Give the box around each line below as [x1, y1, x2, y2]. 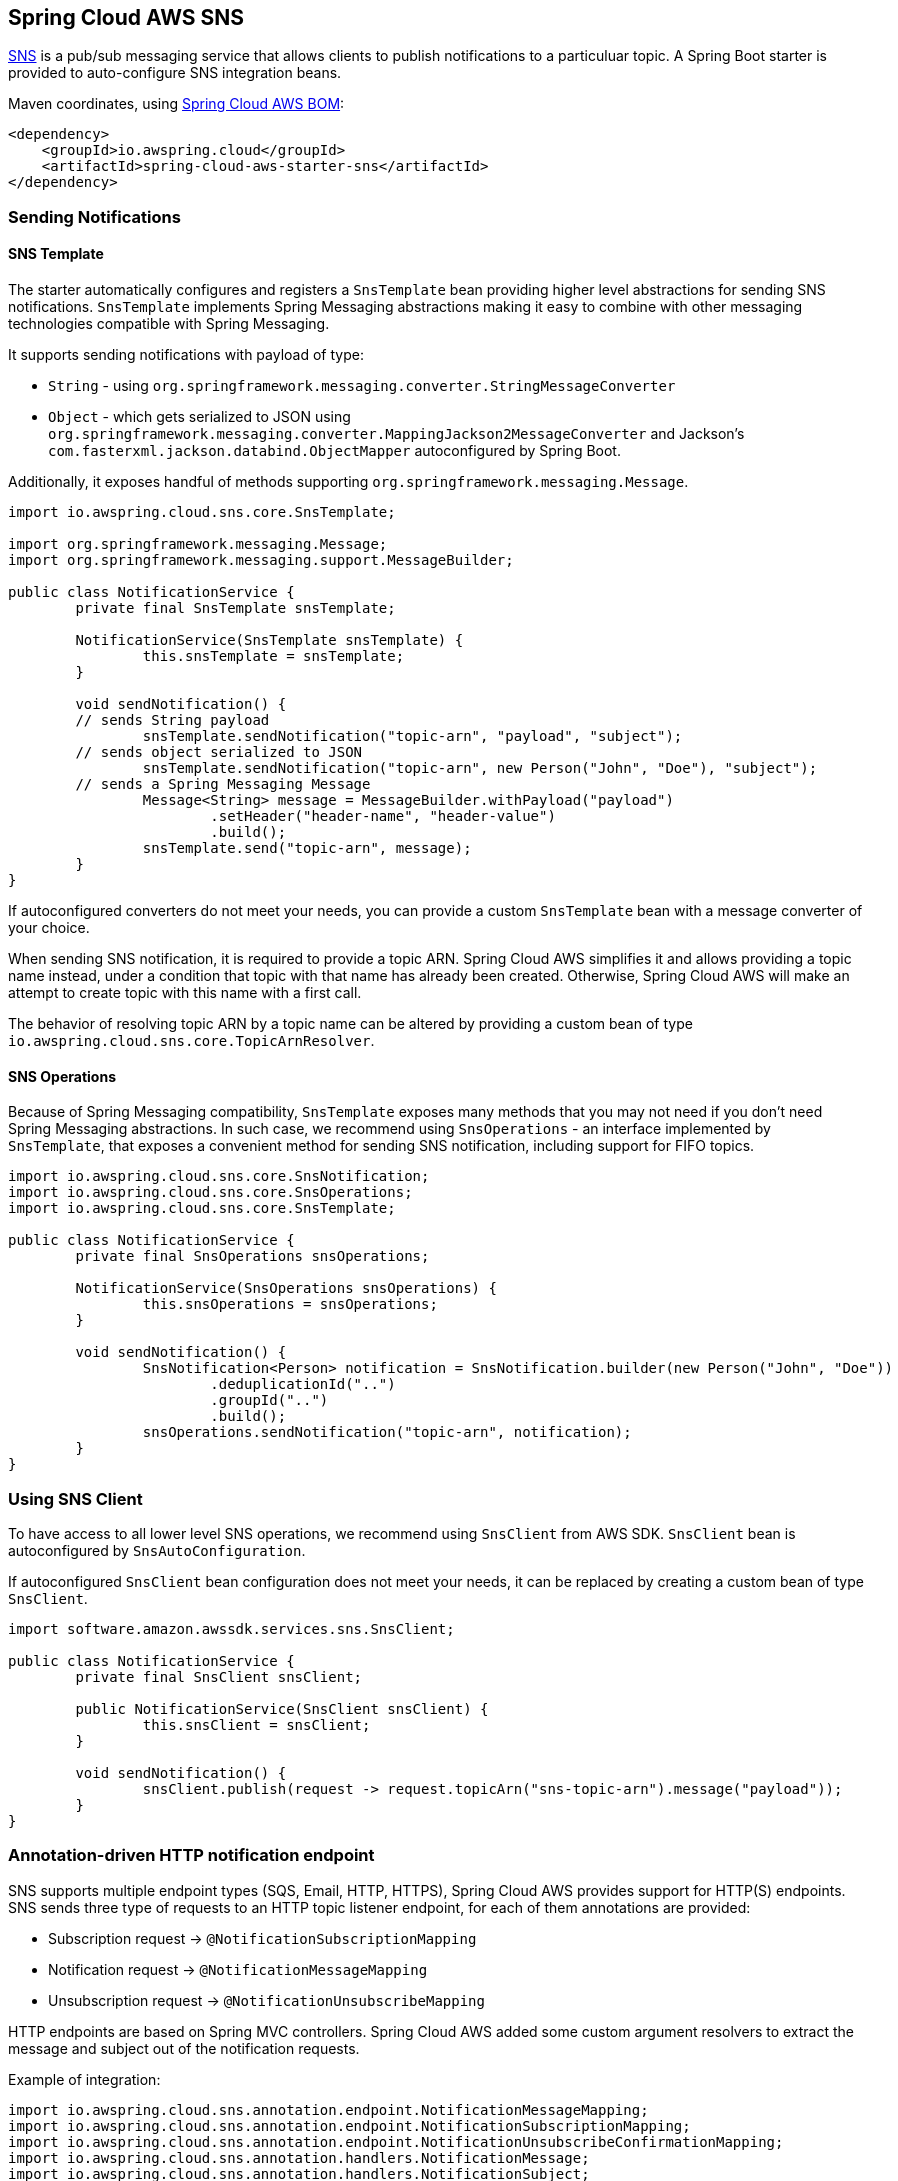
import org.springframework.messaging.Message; [8, 536, 388, 553]
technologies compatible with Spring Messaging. [8, 315, 330, 333]
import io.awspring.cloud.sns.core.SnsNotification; [8, 1168, 430, 1185]
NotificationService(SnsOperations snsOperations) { [75, 1280, 497, 1297]
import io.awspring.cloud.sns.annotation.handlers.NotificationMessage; [8, 2149, 590, 2166]
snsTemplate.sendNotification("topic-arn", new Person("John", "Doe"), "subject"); [142, 760, 818, 777]
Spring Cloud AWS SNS [8, 5, 245, 30]
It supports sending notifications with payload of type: [8, 346, 364, 364]
